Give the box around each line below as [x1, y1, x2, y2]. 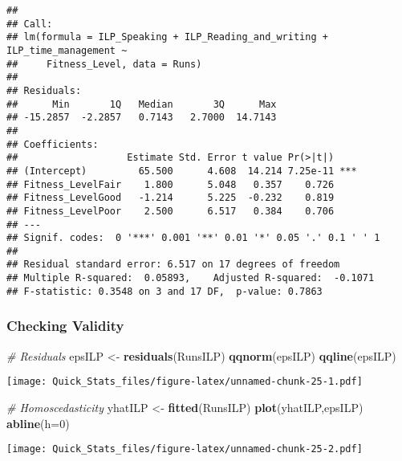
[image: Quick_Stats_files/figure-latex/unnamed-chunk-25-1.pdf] [6, 376, 363, 388]
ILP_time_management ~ [6, 44, 128, 56]
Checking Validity [6, 316, 124, 336]
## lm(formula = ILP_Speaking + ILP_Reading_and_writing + [6, 31, 328, 43]
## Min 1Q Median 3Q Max [6, 98, 277, 110]
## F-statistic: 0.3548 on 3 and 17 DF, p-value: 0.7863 [6, 285, 323, 297]
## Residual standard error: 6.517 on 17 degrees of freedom [6, 259, 340, 271]
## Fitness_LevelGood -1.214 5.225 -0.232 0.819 [6, 192, 335, 204]
